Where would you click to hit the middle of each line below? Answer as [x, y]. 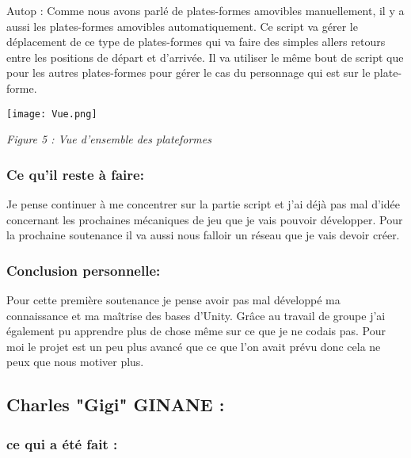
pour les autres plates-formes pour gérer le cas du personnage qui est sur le [188, 73]
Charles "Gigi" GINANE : [116, 405]
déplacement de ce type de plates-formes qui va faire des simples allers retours [196, 42]
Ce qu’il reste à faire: [75, 174]
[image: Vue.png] [52, 114]
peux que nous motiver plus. [75, 362]
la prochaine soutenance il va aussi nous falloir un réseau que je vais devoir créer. [203, 235]
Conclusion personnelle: [84, 270]
